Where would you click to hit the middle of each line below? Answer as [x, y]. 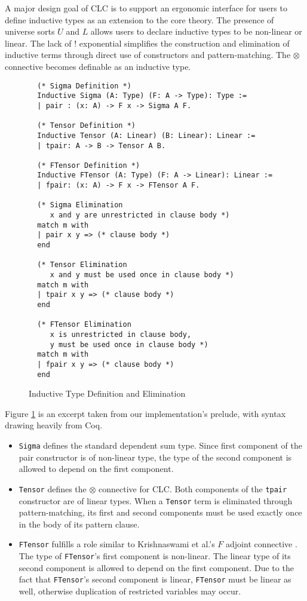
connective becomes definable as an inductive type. [98, 66]
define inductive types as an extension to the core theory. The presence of [139, 19]
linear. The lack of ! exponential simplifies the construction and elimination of [147, 43]
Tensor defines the [53, 488]
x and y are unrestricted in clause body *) [140, 215]
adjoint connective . [262, 544]
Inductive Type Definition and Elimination [107, 393]
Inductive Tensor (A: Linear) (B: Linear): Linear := [146, 135]
